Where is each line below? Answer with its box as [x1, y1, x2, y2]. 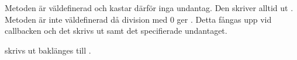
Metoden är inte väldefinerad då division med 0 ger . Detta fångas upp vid [5, 13, 272, 25]
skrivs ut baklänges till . [5, 44, 91, 56]
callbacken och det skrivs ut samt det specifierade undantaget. [5, 24, 227, 37]
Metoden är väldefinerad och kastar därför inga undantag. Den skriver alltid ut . [5, 2, 293, 13]
